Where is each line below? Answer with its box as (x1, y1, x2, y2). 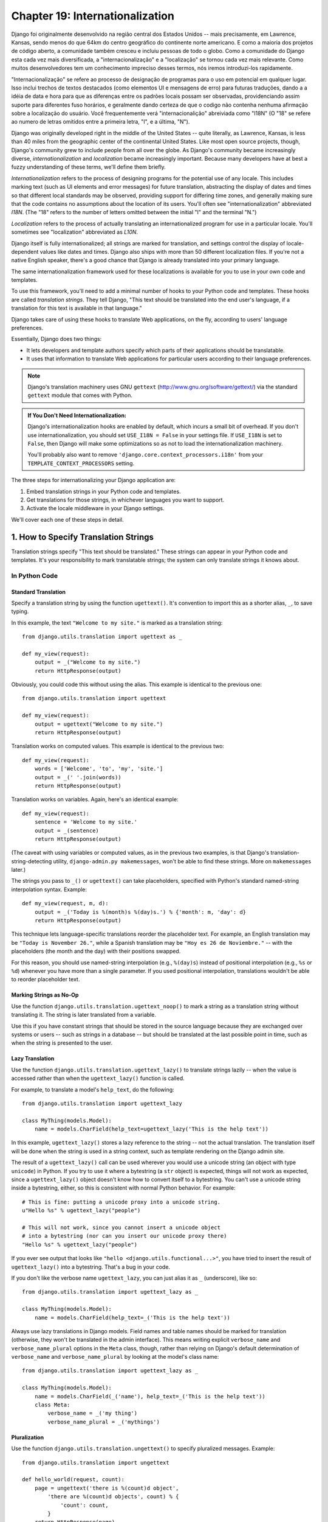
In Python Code (11, 571, 58, 580)
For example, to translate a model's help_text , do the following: (11, 1085, 174, 1093)
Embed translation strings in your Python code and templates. (26, 488, 182, 495)
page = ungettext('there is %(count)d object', (34, 1484, 179, 1492)
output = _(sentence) (34, 827, 100, 834)
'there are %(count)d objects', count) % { (47, 1493, 179, 1500)
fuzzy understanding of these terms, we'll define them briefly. (11, 163, 166, 170)
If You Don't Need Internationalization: (27, 412, 127, 419)
